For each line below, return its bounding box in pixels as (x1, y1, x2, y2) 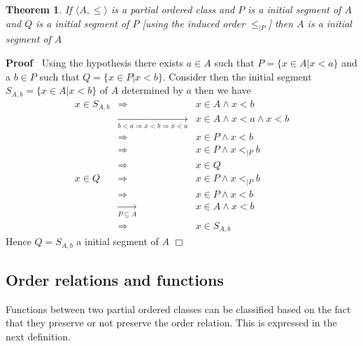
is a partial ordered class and (111, 2, 235, 16)
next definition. (6, 328, 71, 343)
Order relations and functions (6, 268, 224, 290)
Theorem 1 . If (6, 2, 72, 16)
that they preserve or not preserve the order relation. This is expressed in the (6, 315, 337, 330)
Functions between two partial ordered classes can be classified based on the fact (6, 301, 351, 316)
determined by (121, 83, 183, 97)
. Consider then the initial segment (162, 69, 312, 83)
